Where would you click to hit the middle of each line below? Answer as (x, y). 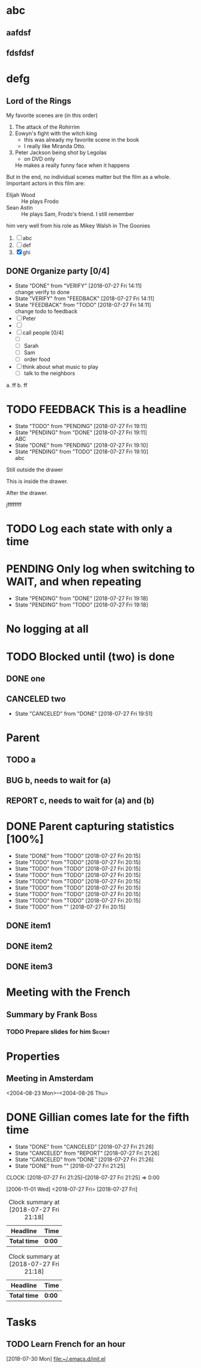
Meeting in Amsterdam (50, 1079)
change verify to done (42, 292)
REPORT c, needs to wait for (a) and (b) (80, 801)
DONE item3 (29, 967)
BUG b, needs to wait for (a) (58, 780)
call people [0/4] (43, 332)
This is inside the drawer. (37, 482)
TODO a (21, 760)
